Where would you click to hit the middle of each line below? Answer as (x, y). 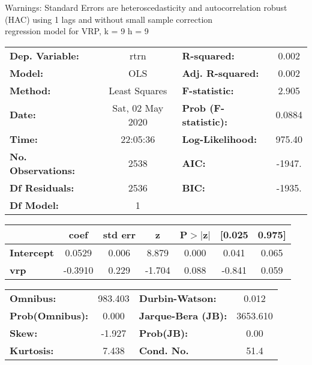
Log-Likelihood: (220, 139)
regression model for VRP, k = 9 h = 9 (77, 31)
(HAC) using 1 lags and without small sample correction (109, 19)
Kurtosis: (32, 350)
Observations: (43, 170)
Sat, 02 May (138, 107)
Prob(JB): (163, 333)
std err (119, 234)
